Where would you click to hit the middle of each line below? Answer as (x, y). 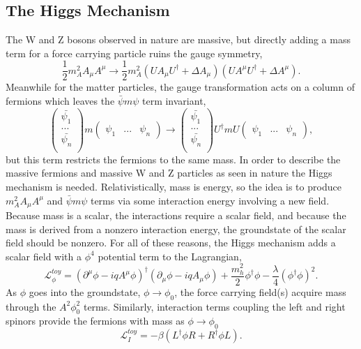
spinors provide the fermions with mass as (95, 321)
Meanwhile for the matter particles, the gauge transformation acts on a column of (180, 87)
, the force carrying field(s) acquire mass (260, 291)
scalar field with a (44, 256)
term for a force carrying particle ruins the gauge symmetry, (134, 53)
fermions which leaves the (60, 101)
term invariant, (174, 101)
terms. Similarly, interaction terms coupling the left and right (214, 306)
